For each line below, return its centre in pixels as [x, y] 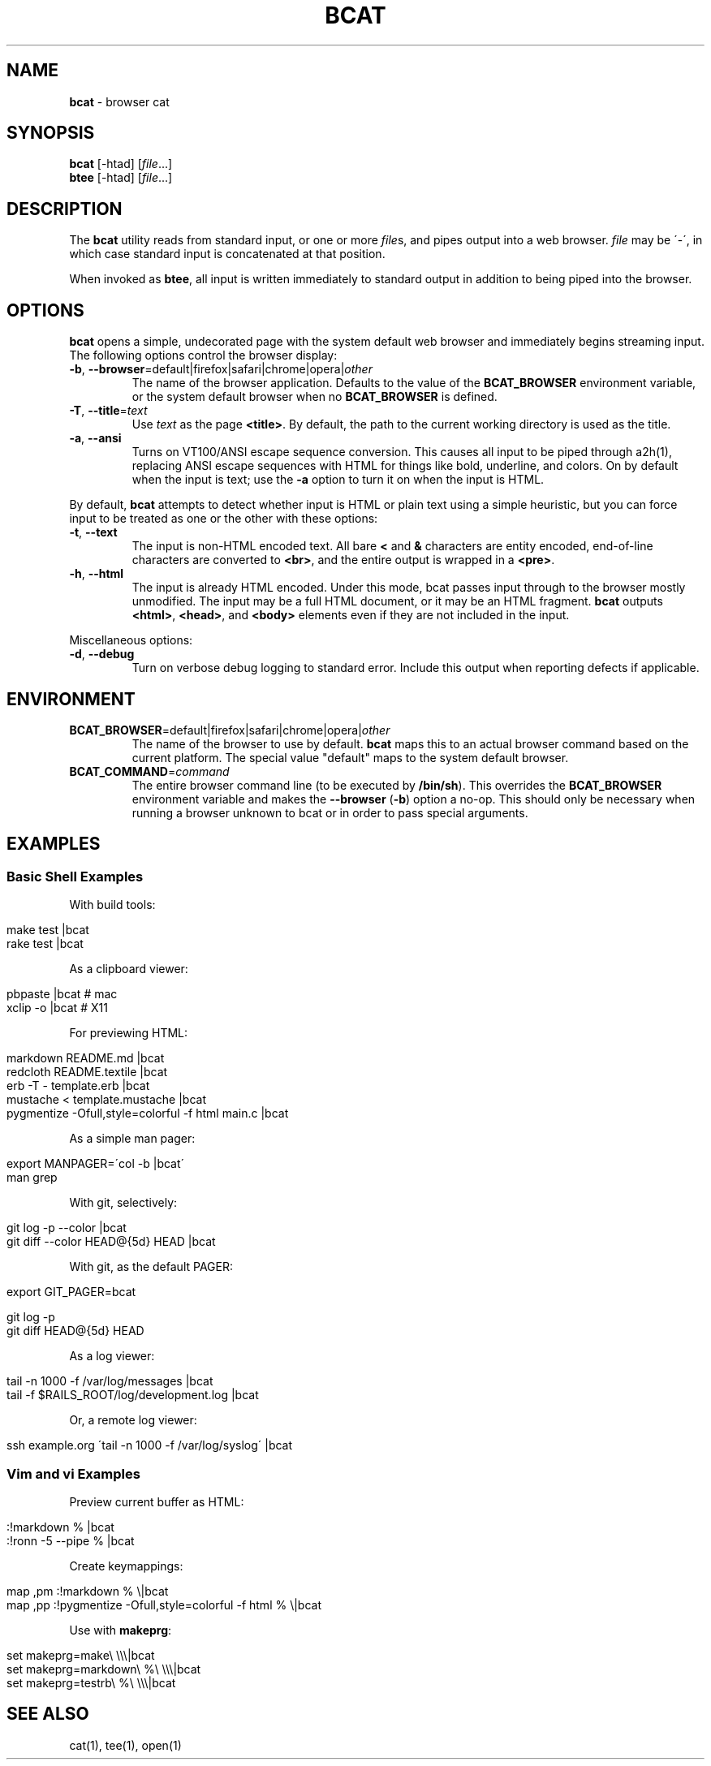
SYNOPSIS [51, 133]
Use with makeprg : [121, 1630]
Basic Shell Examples [75, 876]
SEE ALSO [48, 1714]
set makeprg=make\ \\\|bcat [81, 1655]
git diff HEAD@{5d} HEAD [75, 1331]
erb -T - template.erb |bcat [78, 1086]
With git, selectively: [123, 1203]
